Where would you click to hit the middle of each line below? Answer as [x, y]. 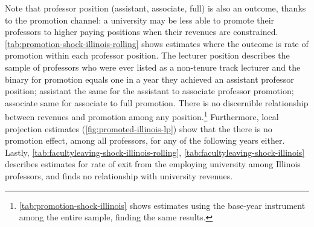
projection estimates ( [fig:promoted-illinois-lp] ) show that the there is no [139, 128]
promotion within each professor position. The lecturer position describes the [147, 55]
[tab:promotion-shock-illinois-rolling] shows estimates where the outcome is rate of [157, 43]
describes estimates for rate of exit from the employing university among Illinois [153, 164]
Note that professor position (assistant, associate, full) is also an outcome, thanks [155, 8]
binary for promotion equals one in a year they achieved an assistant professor [149, 79]
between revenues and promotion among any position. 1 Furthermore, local [142, 116]
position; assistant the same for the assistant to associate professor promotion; [149, 91]
